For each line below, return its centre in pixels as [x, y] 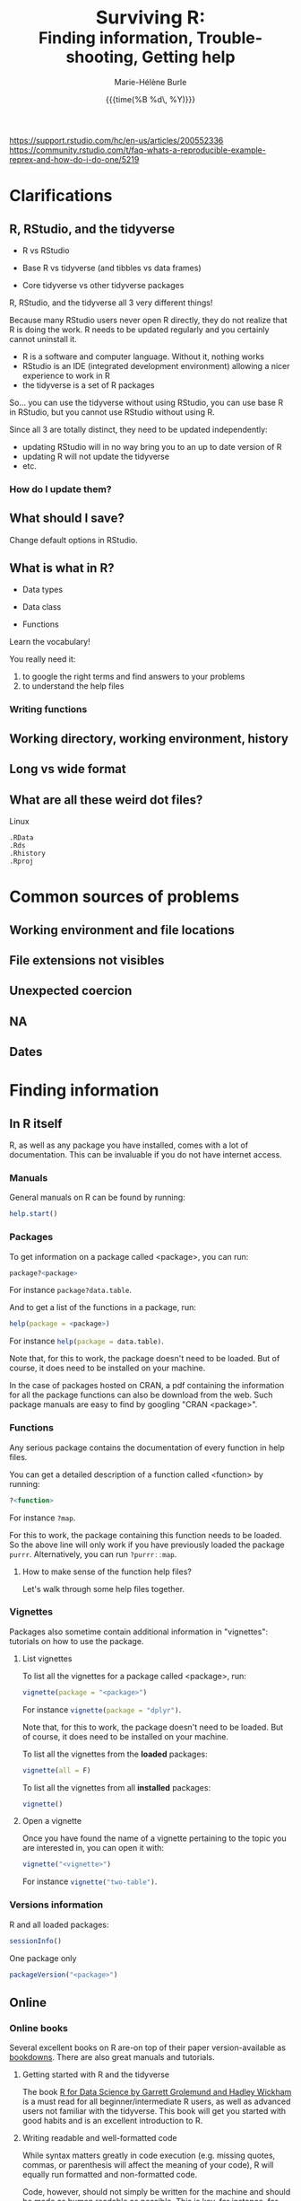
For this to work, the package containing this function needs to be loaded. [146, 1535]
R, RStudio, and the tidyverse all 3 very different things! [111, 303]
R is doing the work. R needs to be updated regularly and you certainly [139, 330]
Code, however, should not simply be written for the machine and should [156, 2192]
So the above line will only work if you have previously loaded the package [147, 1545]
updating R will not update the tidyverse [96, 456]
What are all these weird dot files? [106, 800]
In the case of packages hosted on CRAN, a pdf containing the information [147, 1386]
